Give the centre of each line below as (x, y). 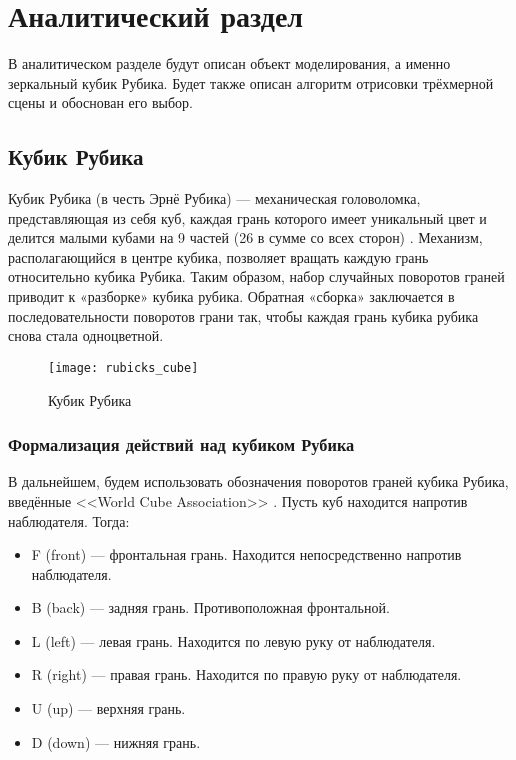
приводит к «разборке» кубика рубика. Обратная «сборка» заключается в (231, 296)
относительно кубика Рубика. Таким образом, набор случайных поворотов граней (256, 276)
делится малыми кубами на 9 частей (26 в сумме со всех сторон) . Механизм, (245, 237)
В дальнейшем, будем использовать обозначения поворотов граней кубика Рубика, (258, 481)
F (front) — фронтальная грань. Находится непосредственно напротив (246, 554)
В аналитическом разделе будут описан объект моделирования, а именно (229, 63)
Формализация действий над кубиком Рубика (181, 444)
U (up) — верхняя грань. (108, 708)
